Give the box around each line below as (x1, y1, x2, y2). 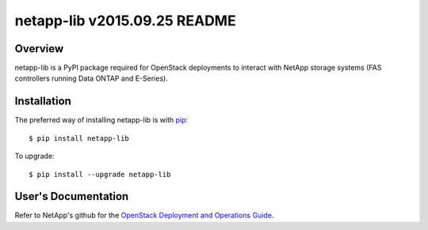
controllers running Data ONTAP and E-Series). (14, 74, 168, 83)
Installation (14, 95, 71, 108)
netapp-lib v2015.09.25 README (14, 12, 237, 29)
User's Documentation (14, 190, 129, 203)
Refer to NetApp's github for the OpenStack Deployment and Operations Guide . (14, 210, 274, 221)
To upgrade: (14, 151, 55, 161)
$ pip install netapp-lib (29, 134, 130, 142)
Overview (14, 42, 64, 55)
